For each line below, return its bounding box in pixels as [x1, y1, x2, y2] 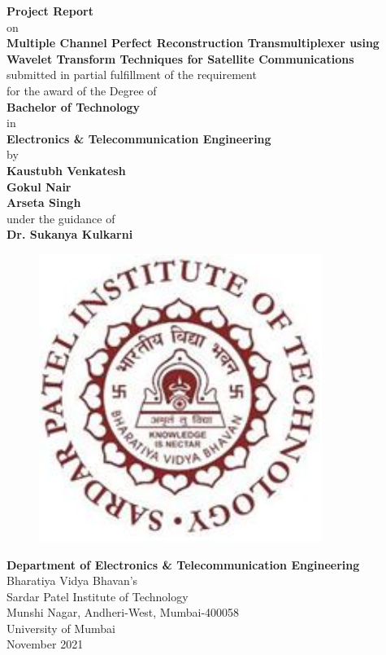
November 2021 [7, 635, 84, 653]
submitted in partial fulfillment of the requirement [7, 66, 257, 83]
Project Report [7, 2, 94, 19]
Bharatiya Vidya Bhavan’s [7, 572, 138, 589]
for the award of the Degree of [7, 81, 157, 99]
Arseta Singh [7, 194, 81, 211]
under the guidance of [7, 209, 115, 226]
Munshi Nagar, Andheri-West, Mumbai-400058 [7, 604, 240, 621]
